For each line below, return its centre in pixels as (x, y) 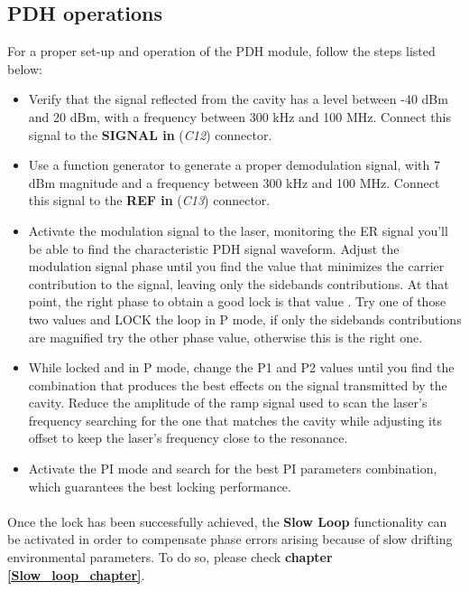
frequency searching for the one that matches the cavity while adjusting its (235, 420)
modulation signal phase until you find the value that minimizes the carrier (236, 266)
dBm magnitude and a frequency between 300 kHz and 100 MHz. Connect (234, 182)
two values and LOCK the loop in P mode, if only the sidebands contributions (245, 319)
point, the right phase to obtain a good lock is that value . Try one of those (237, 301)
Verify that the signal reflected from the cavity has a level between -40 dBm (238, 99)
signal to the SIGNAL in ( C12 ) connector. (150, 134)
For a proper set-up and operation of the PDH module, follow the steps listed (221, 51)
